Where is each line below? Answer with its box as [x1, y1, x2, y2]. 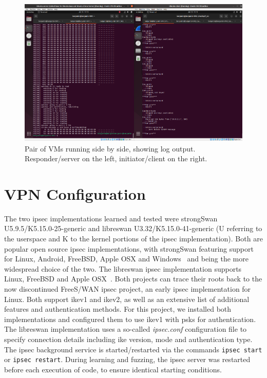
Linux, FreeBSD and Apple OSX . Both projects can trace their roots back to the [4, 273, 262, 284]
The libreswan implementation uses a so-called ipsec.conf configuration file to [4, 324, 247, 334]
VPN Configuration [4, 183, 146, 204]
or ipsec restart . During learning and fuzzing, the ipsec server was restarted [4, 354, 251, 365]
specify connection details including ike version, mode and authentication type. [4, 333, 253, 344]
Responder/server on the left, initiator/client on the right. [25, 153, 207, 164]
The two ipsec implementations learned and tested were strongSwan [4, 213, 218, 223]
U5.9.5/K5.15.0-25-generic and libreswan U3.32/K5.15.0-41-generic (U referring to [4, 223, 262, 234]
